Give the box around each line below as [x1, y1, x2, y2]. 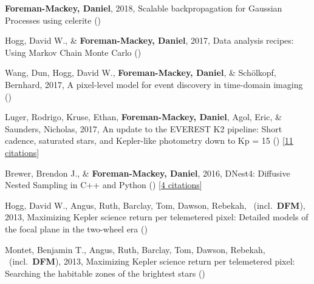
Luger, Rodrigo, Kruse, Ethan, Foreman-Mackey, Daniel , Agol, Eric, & [5, 110, 282, 123]
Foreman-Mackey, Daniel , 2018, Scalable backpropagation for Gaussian [5, 2, 282, 14]
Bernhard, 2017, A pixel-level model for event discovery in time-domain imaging [5, 78, 303, 90]
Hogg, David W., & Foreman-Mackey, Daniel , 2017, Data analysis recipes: [5, 34, 294, 47]
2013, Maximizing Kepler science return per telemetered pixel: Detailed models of [5, 211, 309, 223]
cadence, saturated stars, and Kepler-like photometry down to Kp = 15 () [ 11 [5, 134, 293, 147]
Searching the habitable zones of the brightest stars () [5, 266, 205, 279]
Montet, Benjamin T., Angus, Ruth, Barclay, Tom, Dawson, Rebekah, [5, 243, 265, 255]
